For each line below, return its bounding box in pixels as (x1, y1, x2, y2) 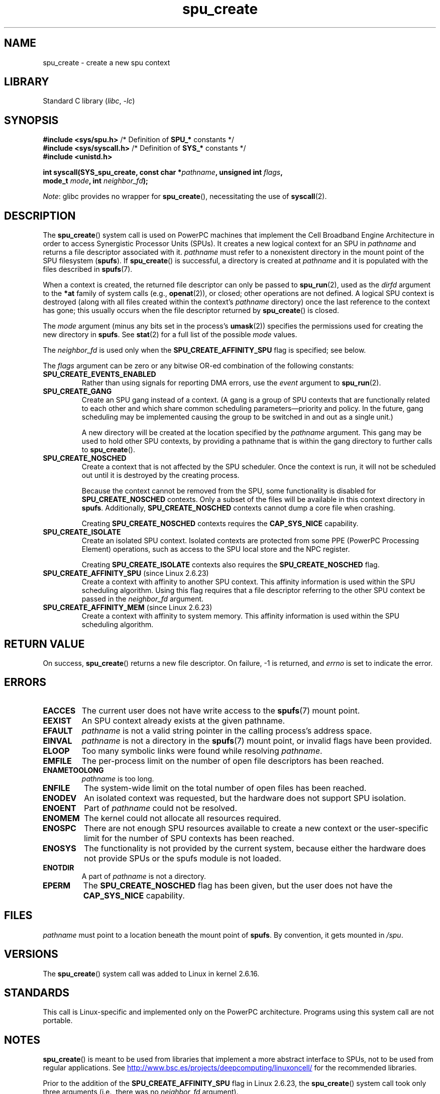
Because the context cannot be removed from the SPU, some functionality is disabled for (81, 486, 376, 495)
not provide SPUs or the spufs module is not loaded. (84, 853, 281, 863)
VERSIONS (4, 948, 58, 961)
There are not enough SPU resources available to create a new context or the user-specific (84, 823, 428, 833)
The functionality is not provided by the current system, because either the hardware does (84, 843, 426, 853)
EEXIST (43, 715, 72, 726)
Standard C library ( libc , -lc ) (43, 96, 135, 106)
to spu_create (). (81, 445, 135, 454)
